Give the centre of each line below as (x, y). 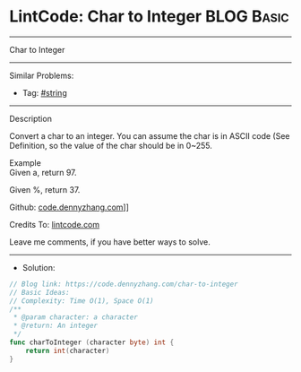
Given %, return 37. (45, 189)
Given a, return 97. (43, 172)
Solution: (39, 267)
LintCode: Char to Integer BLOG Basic (149, 17)
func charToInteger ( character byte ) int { (92, 342)
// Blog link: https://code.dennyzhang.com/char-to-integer (124, 284)
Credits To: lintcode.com (55, 224)
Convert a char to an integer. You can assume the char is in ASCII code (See (150, 135)
